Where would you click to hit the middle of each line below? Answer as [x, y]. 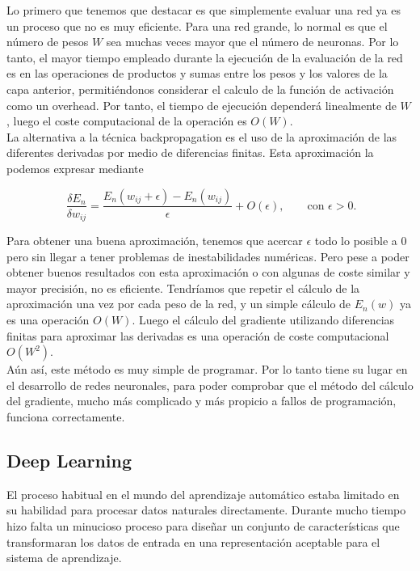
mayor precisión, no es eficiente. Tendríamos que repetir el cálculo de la [183, 288]
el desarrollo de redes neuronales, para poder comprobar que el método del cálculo [210, 385]
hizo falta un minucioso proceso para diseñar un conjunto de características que [203, 525]
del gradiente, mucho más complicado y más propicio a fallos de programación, [202, 401]
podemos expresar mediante [75, 168]
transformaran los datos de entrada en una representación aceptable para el [193, 541]
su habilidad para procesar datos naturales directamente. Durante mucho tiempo [206, 510]
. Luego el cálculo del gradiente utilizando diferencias [263, 319]
